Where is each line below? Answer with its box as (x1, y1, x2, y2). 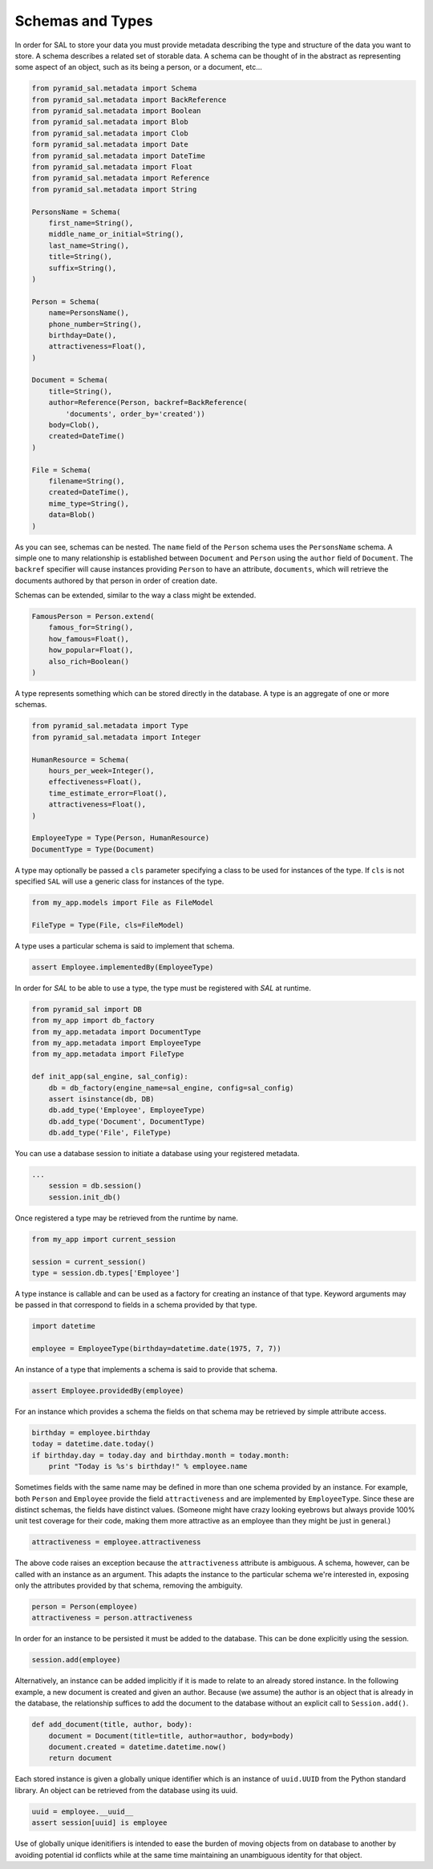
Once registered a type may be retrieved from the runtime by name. (14, 1213, 238, 1223)
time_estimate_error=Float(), (48, 788, 168, 798)
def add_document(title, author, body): (31, 1720, 192, 1729)
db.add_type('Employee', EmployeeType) (48, 1106, 206, 1115)
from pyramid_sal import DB (31, 1005, 142, 1013)
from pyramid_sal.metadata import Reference (31, 173, 210, 183)
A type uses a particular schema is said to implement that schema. (14, 941, 235, 950)
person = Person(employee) (31, 1602, 138, 1612)
